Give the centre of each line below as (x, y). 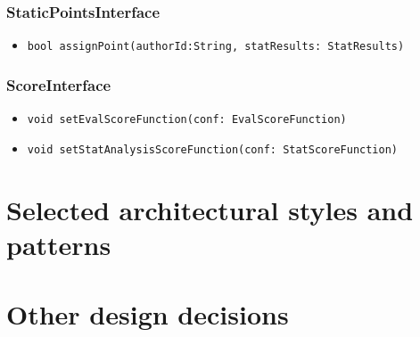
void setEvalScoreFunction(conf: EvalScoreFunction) (187, 120)
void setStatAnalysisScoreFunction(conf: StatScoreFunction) (213, 149)
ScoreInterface (59, 84)
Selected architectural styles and (210, 209)
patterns (59, 244)
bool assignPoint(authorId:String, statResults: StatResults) (216, 47)
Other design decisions (148, 314)
